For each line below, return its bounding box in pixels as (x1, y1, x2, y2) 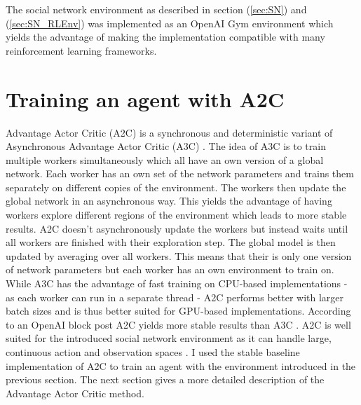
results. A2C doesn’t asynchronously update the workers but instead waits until (6, 221, 348, 235)
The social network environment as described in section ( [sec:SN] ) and (6, 2, 307, 16)
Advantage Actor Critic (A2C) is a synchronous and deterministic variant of (6, 125, 333, 139)
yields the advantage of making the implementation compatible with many (6, 29, 325, 44)
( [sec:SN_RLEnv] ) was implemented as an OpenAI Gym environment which (6, 15, 334, 30)
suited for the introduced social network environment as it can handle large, (6, 331, 332, 345)
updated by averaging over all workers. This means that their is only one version (6, 248, 352, 263)
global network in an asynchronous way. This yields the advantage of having (6, 193, 332, 208)
